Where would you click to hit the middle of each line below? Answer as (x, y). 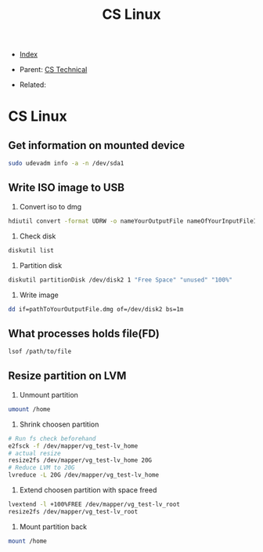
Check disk (38, 236)
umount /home (29, 409)
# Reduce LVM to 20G (42, 468)
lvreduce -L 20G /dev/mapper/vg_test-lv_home (83, 475)
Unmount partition (49, 394)
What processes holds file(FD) (84, 334)
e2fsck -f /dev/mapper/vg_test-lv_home (73, 446)
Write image (39, 295)
